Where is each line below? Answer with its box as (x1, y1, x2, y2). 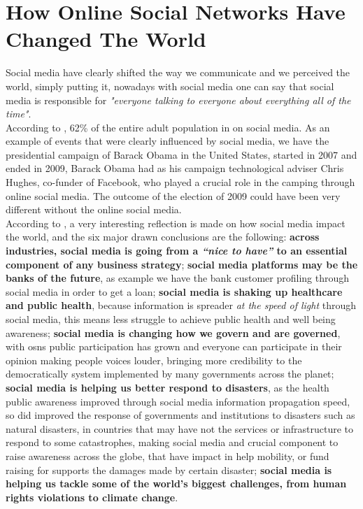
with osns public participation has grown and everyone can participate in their (6, 339, 342, 354)
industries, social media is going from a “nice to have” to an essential (6, 243, 348, 258)
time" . (6, 106, 31, 121)
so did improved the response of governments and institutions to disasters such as (6, 408, 355, 422)
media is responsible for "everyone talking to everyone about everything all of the (6, 92, 351, 107)
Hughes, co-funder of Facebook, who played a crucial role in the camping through (6, 175, 355, 189)
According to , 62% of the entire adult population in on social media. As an (6, 120, 330, 134)
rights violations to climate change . (6, 489, 178, 504)
